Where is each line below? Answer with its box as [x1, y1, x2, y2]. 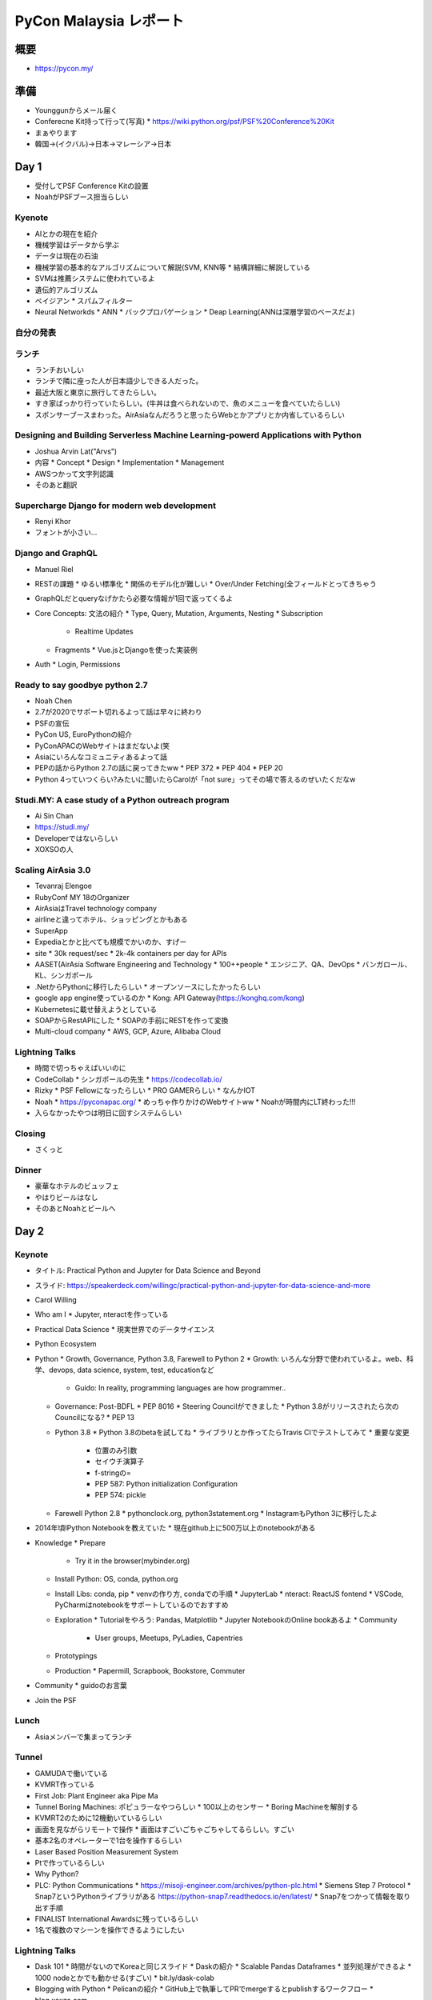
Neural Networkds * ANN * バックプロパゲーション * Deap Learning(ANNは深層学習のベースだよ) [34, 307, 355, 317]
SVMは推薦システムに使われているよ [34, 274, 155, 283]
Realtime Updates [74, 626, 134, 636]
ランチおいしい [34, 365, 84, 375]
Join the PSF [34, 1695, 78, 1705]
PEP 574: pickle [94, 1490, 146, 1500]
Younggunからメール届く [34, 105, 118, 115]
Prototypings [54, 1651, 98, 1661]
